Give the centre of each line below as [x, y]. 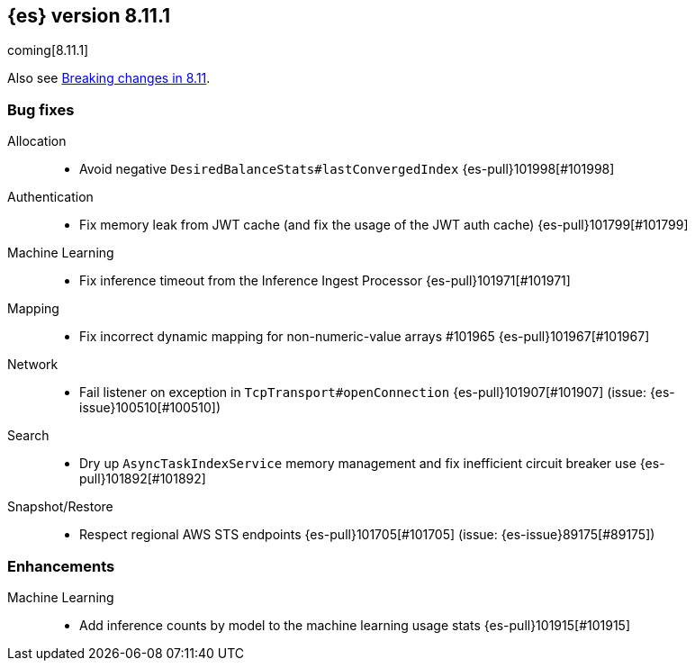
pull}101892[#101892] [143, 479]
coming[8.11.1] [48, 50]
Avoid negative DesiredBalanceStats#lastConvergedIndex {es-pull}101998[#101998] [347, 169]
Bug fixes [41, 109]
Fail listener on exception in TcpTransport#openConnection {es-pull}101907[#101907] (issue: [363, 393]
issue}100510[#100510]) [150, 408]
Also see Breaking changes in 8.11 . [109, 78]
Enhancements [61, 566]
